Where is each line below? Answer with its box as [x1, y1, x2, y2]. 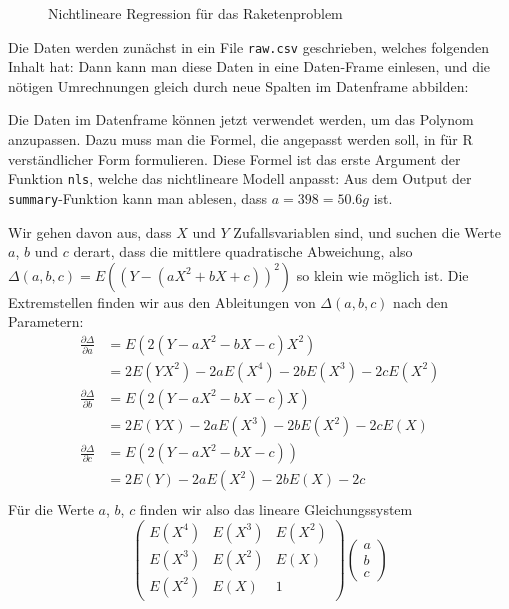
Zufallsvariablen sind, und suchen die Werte [233, 221, 501, 242]
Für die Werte [8, 499, 94, 520]
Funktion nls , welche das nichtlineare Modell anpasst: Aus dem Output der [8, 168, 472, 189]
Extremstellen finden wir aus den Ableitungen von [8, 291, 316, 312]
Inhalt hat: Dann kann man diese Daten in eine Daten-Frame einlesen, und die [8, 56, 491, 77]
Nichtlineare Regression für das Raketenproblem [48, 3, 343, 23]
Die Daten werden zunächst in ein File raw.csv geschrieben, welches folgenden [8, 36, 490, 57]
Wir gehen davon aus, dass [8, 221, 172, 242]
